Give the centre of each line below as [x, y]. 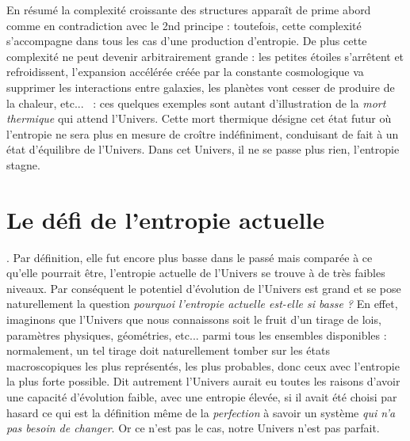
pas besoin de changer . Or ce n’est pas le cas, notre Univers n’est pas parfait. [193, 428]
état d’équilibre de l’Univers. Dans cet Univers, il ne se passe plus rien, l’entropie [203, 149]
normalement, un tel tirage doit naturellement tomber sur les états [168, 350]
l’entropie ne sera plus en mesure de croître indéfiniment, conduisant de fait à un [203, 133]
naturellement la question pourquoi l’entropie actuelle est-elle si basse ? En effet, [202, 304]
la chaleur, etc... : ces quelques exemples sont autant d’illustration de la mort [196, 103]
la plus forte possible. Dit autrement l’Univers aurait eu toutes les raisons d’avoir [203, 381]
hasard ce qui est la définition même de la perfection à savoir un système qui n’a [201, 412]
